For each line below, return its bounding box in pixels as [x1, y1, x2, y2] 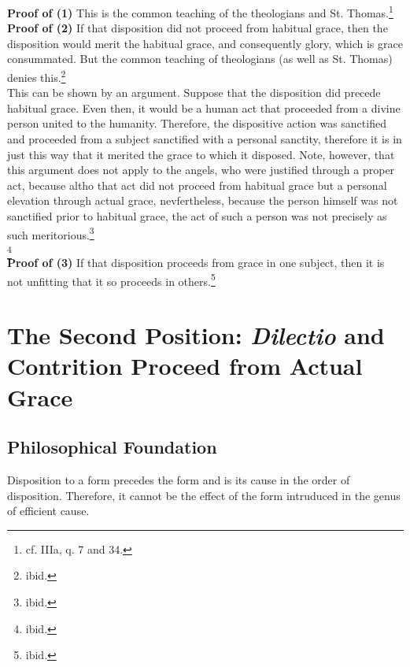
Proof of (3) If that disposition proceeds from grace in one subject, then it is [7, 254, 385, 271]
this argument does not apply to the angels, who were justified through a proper [7, 161, 395, 178]
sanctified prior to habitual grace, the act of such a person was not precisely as [7, 208, 387, 224]
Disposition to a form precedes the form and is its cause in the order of [7, 472, 350, 487]
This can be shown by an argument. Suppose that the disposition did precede [7, 84, 381, 101]
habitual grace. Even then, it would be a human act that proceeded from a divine [7, 99, 401, 116]
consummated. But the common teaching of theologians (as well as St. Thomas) [7, 50, 393, 67]
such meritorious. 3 [7, 224, 94, 243]
